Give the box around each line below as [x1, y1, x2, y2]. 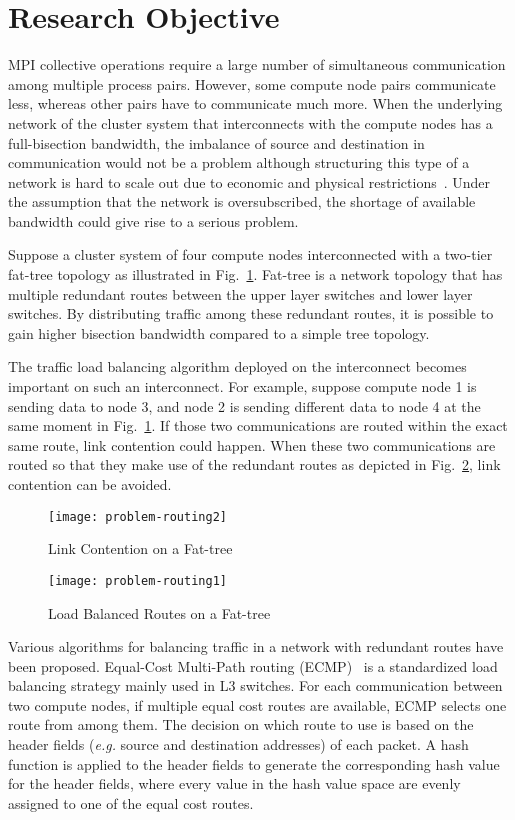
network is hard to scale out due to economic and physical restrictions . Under [8, 171, 491, 192]
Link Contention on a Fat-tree [48, 538, 233, 559]
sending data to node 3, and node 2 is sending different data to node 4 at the [8, 395, 481, 416]
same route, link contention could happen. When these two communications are [8, 434, 496, 455]
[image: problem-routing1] [48, 573, 227, 588]
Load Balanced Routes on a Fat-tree [48, 602, 271, 623]
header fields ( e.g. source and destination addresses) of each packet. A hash [8, 734, 469, 755]
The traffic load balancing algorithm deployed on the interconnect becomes [8, 356, 467, 377]
